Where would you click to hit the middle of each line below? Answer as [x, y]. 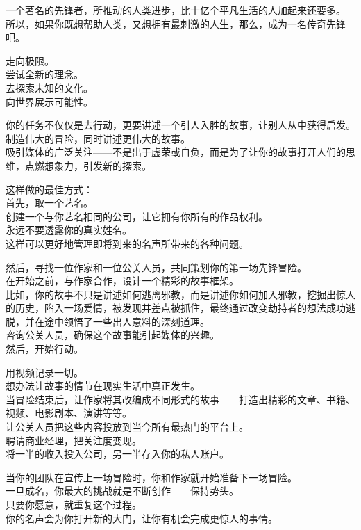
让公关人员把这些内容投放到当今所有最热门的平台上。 [127, 427]
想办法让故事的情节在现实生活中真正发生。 [103, 386]
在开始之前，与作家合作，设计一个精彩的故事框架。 [122, 281]
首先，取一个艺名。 [49, 203]
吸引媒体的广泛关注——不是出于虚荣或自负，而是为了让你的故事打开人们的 [176, 152]
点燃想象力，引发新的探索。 [88, 165]
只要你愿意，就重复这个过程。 [74, 504]
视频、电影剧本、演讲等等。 [69, 413]
